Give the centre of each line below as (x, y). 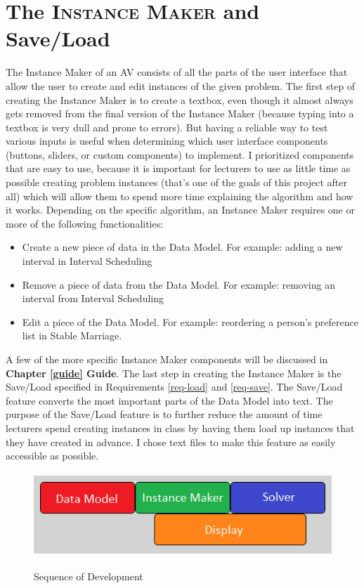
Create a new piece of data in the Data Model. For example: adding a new (182, 247)
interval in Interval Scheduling (87, 261)
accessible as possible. (52, 456)
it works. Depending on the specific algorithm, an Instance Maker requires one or (180, 210)
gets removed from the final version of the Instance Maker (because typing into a (180, 113)
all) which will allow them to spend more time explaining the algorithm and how (180, 196)
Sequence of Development (89, 576)
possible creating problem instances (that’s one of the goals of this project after (177, 182)
